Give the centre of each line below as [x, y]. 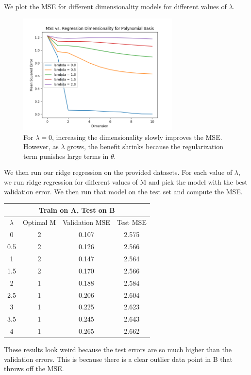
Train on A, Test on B [77, 210]
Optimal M [39, 222]
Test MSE [132, 222]
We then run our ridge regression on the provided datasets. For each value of [118, 172]
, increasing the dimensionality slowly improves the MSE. [137, 137]
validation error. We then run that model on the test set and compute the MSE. [123, 191]
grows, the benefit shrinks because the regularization [145, 146]
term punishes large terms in [66, 156]
